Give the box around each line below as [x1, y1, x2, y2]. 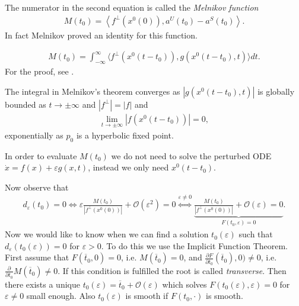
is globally [257, 85, 295, 97]
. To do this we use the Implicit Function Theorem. [101, 239, 288, 252]
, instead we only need [88, 161, 169, 173]
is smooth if [125, 289, 168, 302]
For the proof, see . [5, 65, 74, 78]
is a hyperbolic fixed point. [76, 128, 174, 141]
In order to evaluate [5, 149, 77, 162]
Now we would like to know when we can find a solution [5, 228, 209, 240]
